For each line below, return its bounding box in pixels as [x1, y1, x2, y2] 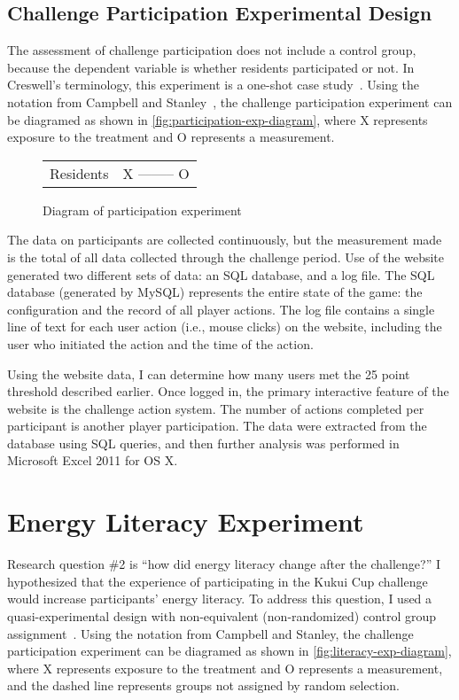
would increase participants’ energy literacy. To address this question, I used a [7, 589, 432, 608]
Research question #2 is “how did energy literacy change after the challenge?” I [7, 555, 440, 573]
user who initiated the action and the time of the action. [7, 334, 314, 353]
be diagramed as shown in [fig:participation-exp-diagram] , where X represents [7, 110, 428, 128]
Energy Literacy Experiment [7, 503, 364, 540]
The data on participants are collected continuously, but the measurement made [7, 230, 442, 249]
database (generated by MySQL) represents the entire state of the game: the [7, 283, 423, 301]
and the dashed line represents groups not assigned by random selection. [7, 676, 400, 695]
